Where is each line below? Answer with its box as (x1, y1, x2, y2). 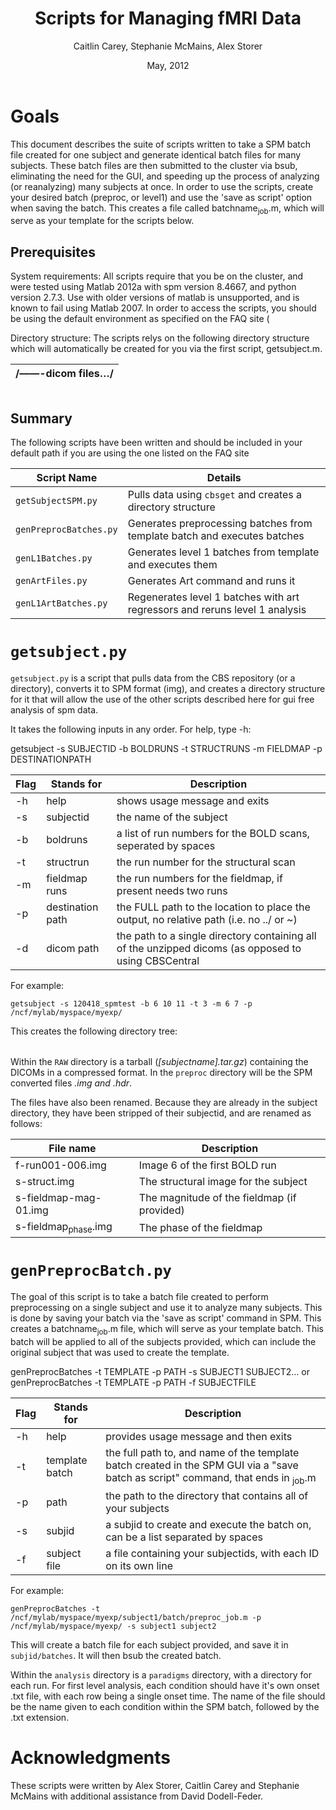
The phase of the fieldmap (138, 1220, 263, 1234)
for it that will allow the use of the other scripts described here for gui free (10, 693, 315, 706)
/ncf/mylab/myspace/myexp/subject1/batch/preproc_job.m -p (10, 1613, 262, 1623)
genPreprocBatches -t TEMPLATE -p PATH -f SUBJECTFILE (10, 1376, 257, 1388)
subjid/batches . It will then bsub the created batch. (10, 1650, 222, 1662)
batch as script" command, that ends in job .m (105, 1470, 317, 1487)
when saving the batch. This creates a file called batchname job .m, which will (10, 202, 325, 216)
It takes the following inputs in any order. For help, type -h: (10, 723, 252, 736)
